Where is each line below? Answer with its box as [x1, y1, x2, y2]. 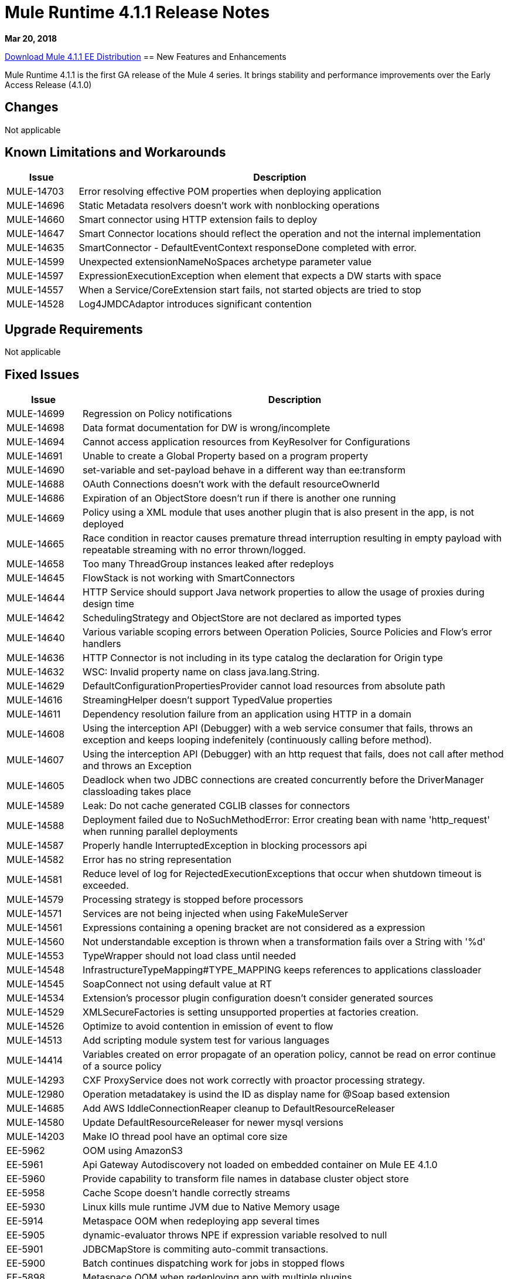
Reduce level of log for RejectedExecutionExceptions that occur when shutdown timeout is [83, 868, 482, 880]
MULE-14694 [6, 436, 65, 448]
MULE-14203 [6, 1131, 64, 1143]
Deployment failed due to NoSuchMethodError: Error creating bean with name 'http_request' [83, 814, 490, 826]
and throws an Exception [83, 760, 192, 772]
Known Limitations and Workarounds [5, 145, 226, 160]
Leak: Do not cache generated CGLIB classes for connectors [83, 800, 350, 812]
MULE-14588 [6, 820, 64, 832]
